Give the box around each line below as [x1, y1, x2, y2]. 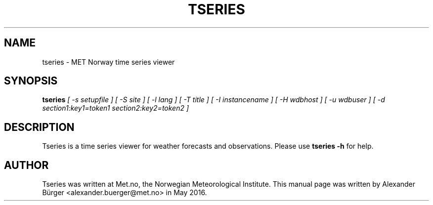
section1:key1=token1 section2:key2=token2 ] [42, 104, 189, 113]
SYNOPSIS [4, 75, 58, 87]
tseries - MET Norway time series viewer [42, 57, 175, 66]
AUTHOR [4, 159, 49, 171]
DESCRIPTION [4, 121, 75, 133]
